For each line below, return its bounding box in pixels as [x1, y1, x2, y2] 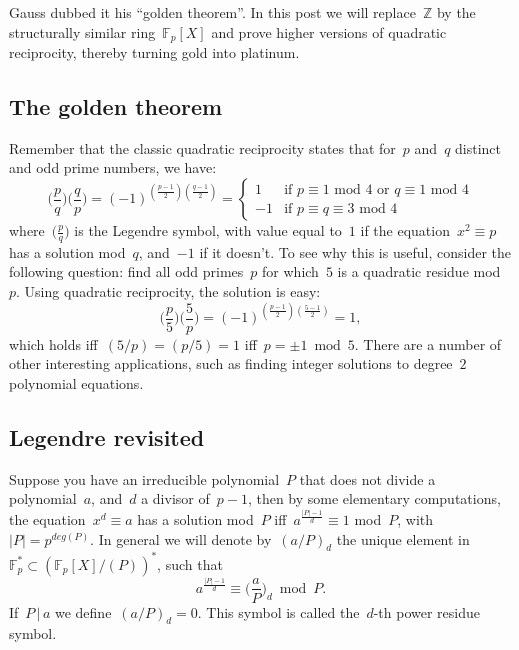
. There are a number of [354, 333, 502, 354]
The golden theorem [9, 91, 223, 122]
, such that [157, 553, 223, 574]
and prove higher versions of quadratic [211, 21, 447, 42]
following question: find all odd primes [9, 261, 244, 282]
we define [54, 601, 112, 622]
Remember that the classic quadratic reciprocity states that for [9, 137, 396, 158]
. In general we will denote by [90, 528, 272, 549]
